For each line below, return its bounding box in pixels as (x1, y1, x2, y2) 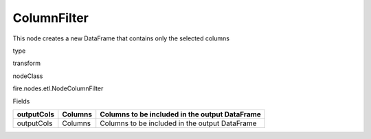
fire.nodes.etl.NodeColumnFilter (12, 84, 104, 92)
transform (12, 59, 41, 68)
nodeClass (12, 72, 43, 80)
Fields (12, 97, 30, 105)
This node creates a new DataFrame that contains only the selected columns (12, 34, 230, 42)
